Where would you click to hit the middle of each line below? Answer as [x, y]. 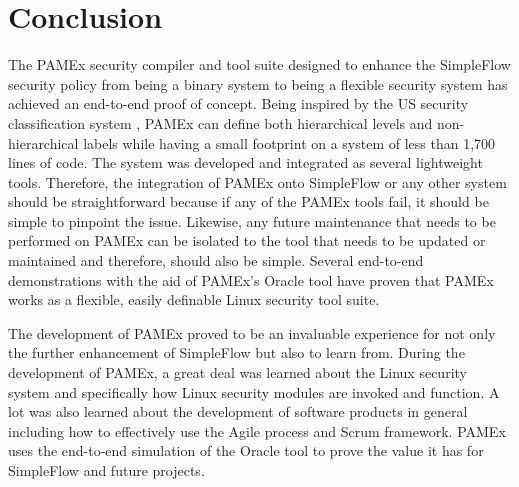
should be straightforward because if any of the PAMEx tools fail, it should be [248, 201]
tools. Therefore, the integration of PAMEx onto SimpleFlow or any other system [257, 181]
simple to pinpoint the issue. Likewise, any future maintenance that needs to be [252, 220]
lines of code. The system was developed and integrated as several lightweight [245, 162]
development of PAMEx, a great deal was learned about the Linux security [237, 372]
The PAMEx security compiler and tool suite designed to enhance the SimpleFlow [259, 64]
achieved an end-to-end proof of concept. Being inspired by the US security [238, 103]
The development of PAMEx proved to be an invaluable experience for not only [252, 332]
